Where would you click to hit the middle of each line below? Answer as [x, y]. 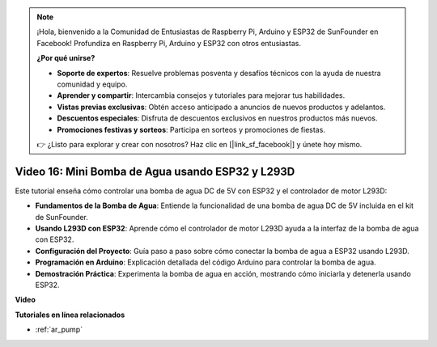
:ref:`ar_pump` [59, 330]
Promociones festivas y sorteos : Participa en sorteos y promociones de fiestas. [191, 129]
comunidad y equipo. [92, 84]
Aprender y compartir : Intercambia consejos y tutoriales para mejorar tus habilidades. [201, 95]
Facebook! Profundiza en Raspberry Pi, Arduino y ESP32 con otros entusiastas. [169, 43]
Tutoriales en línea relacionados [70, 315]
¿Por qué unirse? [66, 58]
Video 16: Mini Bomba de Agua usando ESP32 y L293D [155, 171]
